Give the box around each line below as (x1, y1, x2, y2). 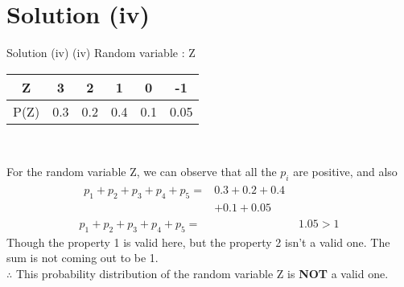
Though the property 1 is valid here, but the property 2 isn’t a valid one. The (6, 233, 390, 250)
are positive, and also (293, 163, 398, 180)
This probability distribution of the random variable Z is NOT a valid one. (15, 265, 389, 282)
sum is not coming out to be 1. (6, 249, 159, 266)
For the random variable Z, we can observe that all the (6, 163, 277, 180)
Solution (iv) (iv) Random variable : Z (6, 44, 196, 61)
